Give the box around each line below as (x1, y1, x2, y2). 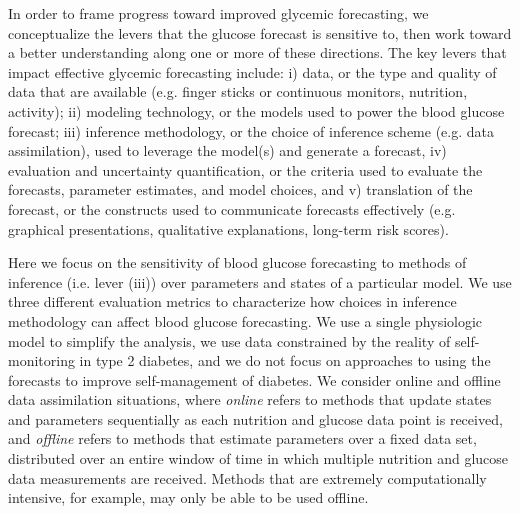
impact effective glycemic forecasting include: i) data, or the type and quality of (8, 61, 497, 82)
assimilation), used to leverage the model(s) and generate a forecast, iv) (8, 140, 447, 161)
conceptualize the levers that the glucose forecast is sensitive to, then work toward (8, 22, 512, 43)
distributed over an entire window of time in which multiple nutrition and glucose (8, 448, 509, 469)
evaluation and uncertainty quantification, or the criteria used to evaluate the (8, 159, 483, 180)
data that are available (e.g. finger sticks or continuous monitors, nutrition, (8, 81, 468, 102)
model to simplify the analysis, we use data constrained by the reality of (8, 330, 451, 351)
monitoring (8, 350, 75, 371)
